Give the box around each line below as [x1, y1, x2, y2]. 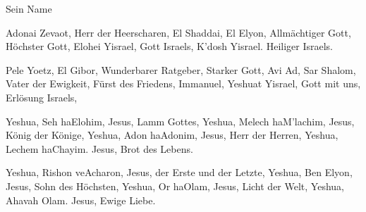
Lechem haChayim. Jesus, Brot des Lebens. [6, 141, 193, 156]
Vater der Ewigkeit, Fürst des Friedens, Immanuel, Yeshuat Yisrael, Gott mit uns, [6, 76, 361, 91]
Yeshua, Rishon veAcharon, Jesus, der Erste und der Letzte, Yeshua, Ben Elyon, [6, 165, 353, 180]
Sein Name [6, 1, 52, 15]
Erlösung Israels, [6, 89, 78, 104]
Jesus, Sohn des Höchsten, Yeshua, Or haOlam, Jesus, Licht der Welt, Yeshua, [6, 178, 344, 193]
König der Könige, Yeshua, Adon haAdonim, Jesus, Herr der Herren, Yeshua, [6, 127, 338, 142]
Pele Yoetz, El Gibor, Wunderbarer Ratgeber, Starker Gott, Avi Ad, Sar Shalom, [6, 62, 356, 77]
